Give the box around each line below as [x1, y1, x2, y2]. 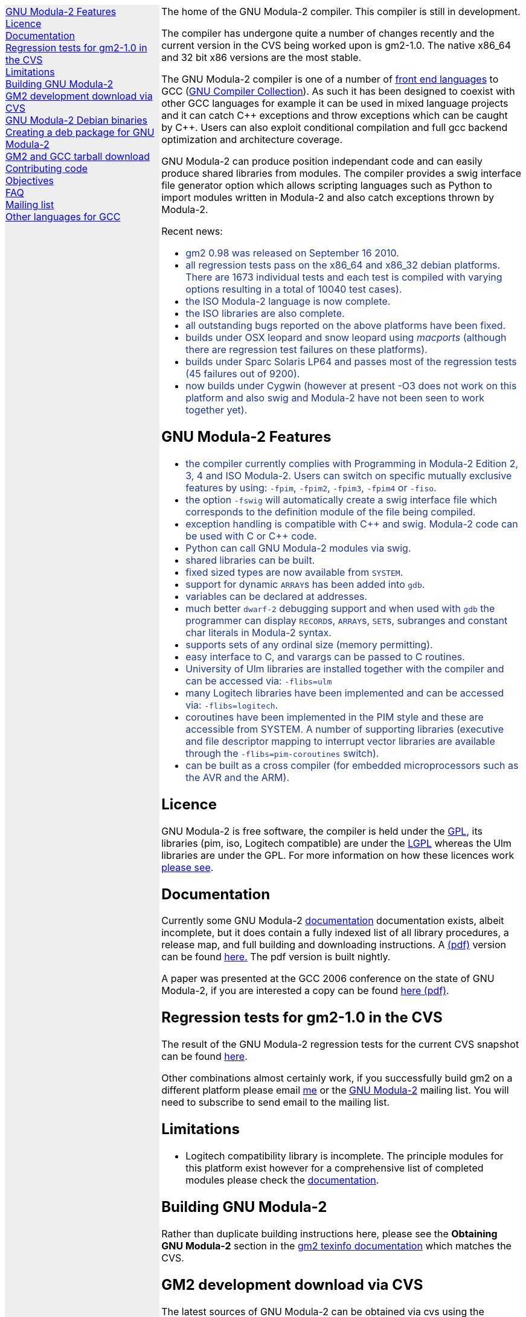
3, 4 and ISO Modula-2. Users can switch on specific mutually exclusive [185, 469, 512, 482]
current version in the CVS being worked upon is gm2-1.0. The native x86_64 [161, 39, 511, 51]
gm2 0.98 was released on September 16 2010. [185, 247, 399, 259]
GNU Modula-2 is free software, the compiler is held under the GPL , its [161, 824, 483, 837]
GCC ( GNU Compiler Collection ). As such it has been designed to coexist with [161, 85, 515, 97]
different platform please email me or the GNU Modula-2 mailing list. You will [161, 1084, 509, 1097]
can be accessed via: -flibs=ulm [185, 674, 332, 687]
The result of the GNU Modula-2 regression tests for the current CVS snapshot [161, 1038, 519, 1051]
